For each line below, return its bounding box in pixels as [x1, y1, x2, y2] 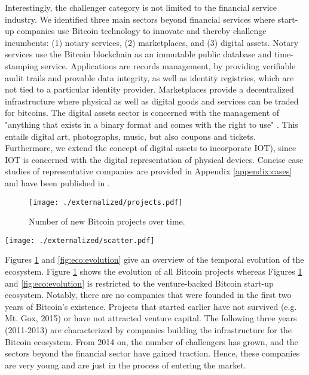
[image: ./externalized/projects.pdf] [29, 198, 183, 207]
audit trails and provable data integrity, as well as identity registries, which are [5, 71, 294, 84]
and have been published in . [5, 176, 110, 189]
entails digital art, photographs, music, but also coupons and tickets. [5, 130, 256, 142]
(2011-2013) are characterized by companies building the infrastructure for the [5, 323, 292, 336]
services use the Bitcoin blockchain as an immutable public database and [5, 48, 272, 60]
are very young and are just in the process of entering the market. [5, 358, 246, 371]
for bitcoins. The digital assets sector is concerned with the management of [5, 106, 280, 119]
